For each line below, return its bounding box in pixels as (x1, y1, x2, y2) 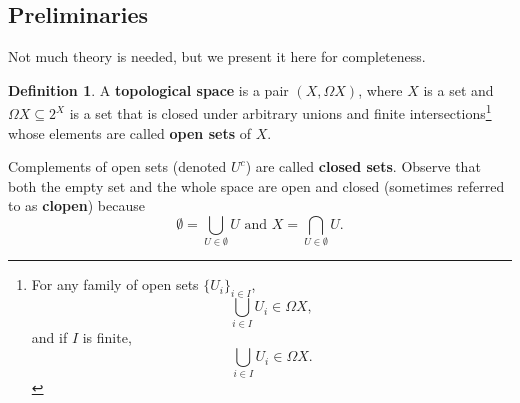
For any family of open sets (31, 274, 199, 295)
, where (358, 79, 403, 100)
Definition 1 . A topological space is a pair (8, 79, 289, 100)
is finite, (82, 327, 132, 348)
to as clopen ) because (8, 195, 145, 216)
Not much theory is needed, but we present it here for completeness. (8, 46, 426, 67)
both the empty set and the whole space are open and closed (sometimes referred (8, 175, 505, 196)
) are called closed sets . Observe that (245, 156, 481, 177)
